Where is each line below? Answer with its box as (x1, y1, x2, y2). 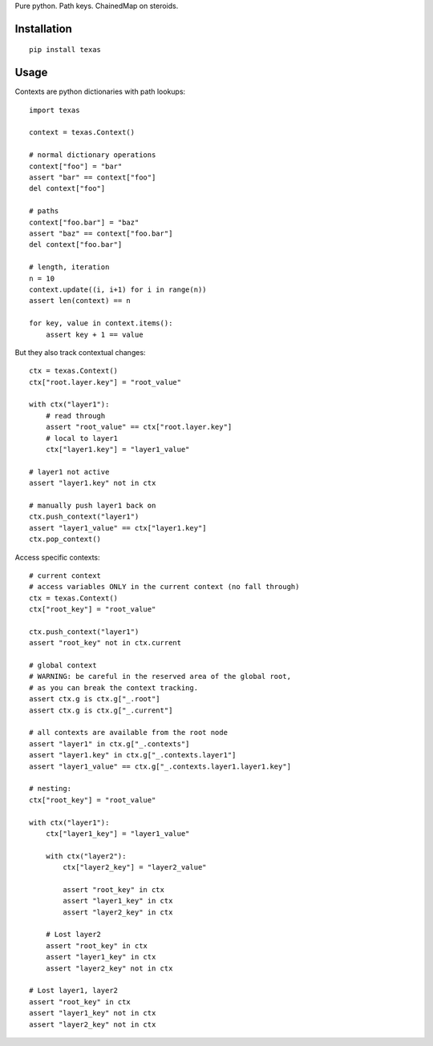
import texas (29, 105, 80, 115)
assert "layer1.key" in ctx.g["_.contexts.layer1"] (29, 750, 237, 760)
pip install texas (29, 45, 102, 55)
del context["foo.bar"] (29, 240, 123, 249)
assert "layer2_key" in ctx (63, 907, 173, 917)
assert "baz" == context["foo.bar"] (29, 229, 173, 238)
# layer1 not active (29, 467, 110, 476)
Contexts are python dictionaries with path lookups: (14, 87, 186, 96)
